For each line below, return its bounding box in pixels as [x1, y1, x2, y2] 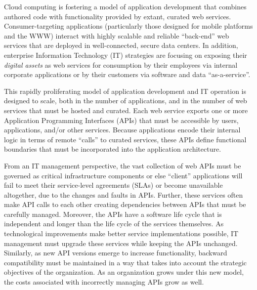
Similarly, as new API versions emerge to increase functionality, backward [4, 248, 227, 258]
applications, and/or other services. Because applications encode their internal [4, 124, 241, 135]
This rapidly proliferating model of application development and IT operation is [4, 85, 246, 96]
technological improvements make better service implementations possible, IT [4, 228, 239, 239]
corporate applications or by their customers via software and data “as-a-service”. [4, 69, 251, 80]
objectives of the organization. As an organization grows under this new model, [4, 267, 244, 277]
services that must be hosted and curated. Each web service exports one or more [4, 105, 248, 115]
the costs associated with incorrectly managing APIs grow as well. [4, 277, 204, 287]
